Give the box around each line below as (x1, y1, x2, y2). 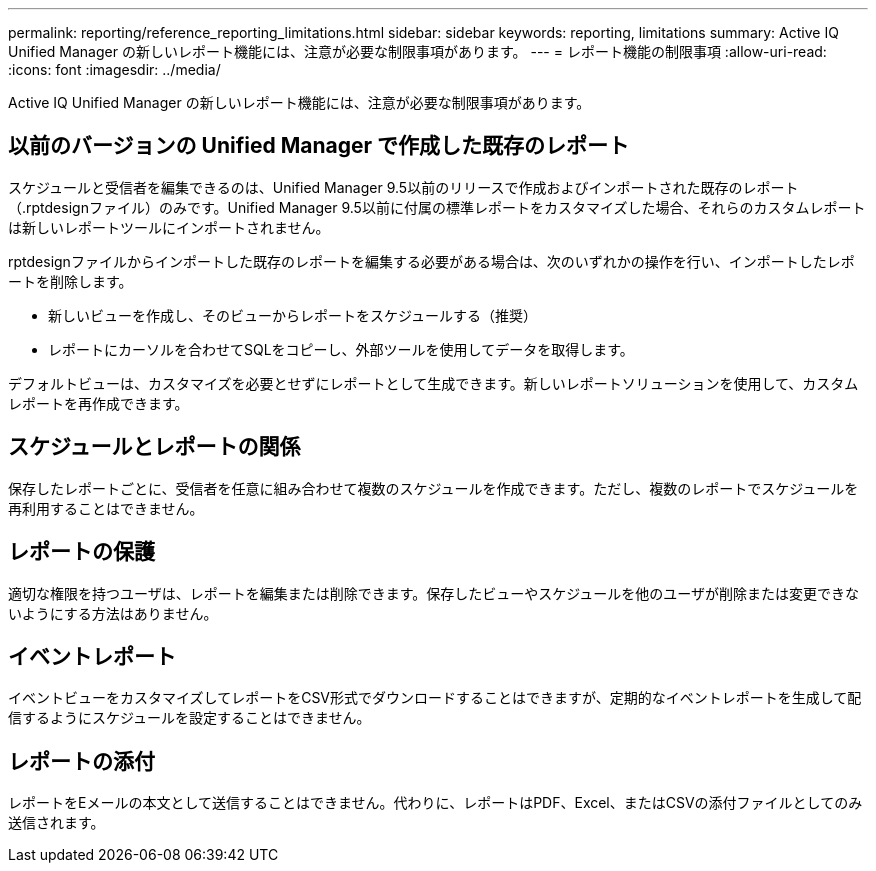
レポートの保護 (8, 539, 155, 565)
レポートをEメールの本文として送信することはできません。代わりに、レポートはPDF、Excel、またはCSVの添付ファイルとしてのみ (8, 794, 863, 812)
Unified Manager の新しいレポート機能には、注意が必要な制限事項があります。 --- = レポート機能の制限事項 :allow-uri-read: (8, 43, 827, 60)
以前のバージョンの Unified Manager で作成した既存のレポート (8, 133, 629, 159)
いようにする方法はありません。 (8, 604, 218, 622)
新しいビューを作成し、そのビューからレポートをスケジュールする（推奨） (48, 306, 538, 324)
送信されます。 (8, 814, 105, 832)
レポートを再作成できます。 (8, 394, 189, 412)
